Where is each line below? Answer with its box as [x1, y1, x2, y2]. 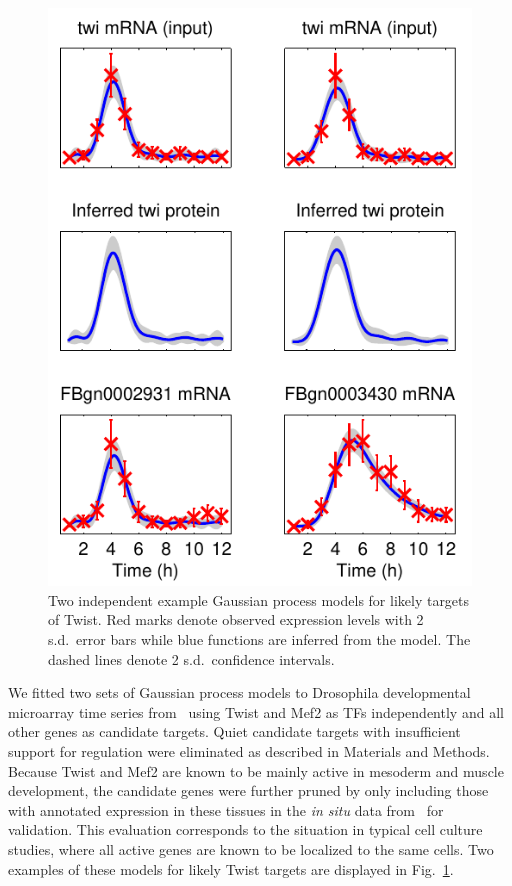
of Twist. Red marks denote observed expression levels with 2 [48, 609, 424, 630]
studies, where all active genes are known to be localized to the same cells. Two [8, 838, 494, 859]
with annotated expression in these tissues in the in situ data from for [8, 799, 444, 820]
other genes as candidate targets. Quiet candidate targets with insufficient [8, 721, 461, 742]
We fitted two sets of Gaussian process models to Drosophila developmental [8, 682, 471, 703]
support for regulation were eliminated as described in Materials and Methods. [8, 741, 490, 761]
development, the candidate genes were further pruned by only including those [8, 780, 489, 801]
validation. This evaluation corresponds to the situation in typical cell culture [8, 819, 483, 840]
